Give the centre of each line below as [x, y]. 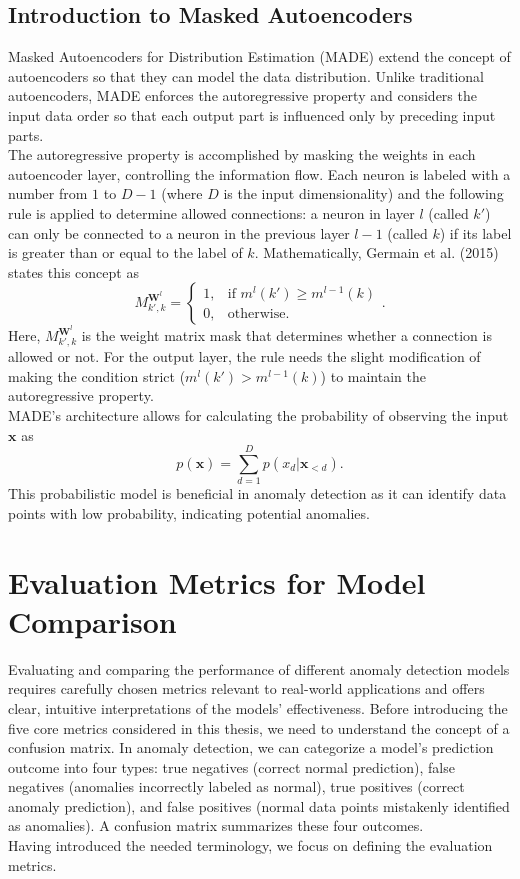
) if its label [475, 232]
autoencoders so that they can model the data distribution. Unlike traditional [246, 75]
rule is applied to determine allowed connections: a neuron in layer [211, 212]
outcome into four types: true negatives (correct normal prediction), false [231, 766]
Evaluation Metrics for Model [217, 581]
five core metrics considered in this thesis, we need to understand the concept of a [259, 727]
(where [182, 193]
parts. [26, 134]
